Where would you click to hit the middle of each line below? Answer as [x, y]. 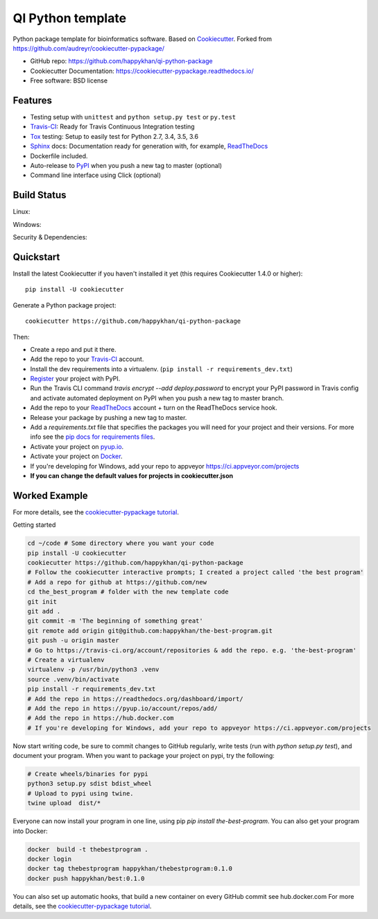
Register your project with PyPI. [75, 379]
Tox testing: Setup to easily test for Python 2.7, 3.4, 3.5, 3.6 [114, 136]
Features [32, 100]
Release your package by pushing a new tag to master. [109, 417]
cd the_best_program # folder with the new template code [128, 592]
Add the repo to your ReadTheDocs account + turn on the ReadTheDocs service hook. [154, 408]
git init [42, 601]
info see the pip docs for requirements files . [93, 437]
